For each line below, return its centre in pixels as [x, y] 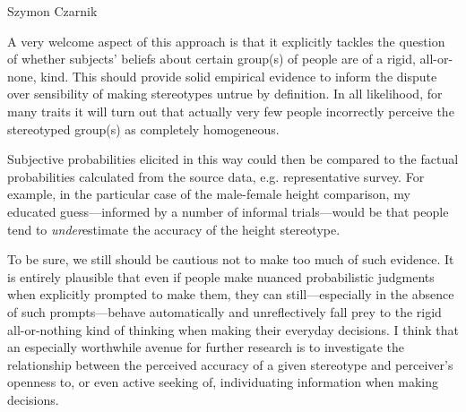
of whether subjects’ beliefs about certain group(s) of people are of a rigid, [211, 59]
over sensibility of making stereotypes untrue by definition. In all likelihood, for [225, 94]
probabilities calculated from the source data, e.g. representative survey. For [216, 176]
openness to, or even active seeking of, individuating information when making [223, 382]
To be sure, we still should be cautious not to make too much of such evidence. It [231, 259]
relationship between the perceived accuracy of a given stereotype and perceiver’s [230, 364]
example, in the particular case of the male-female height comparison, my [209, 194]
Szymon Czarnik [52, 11]
